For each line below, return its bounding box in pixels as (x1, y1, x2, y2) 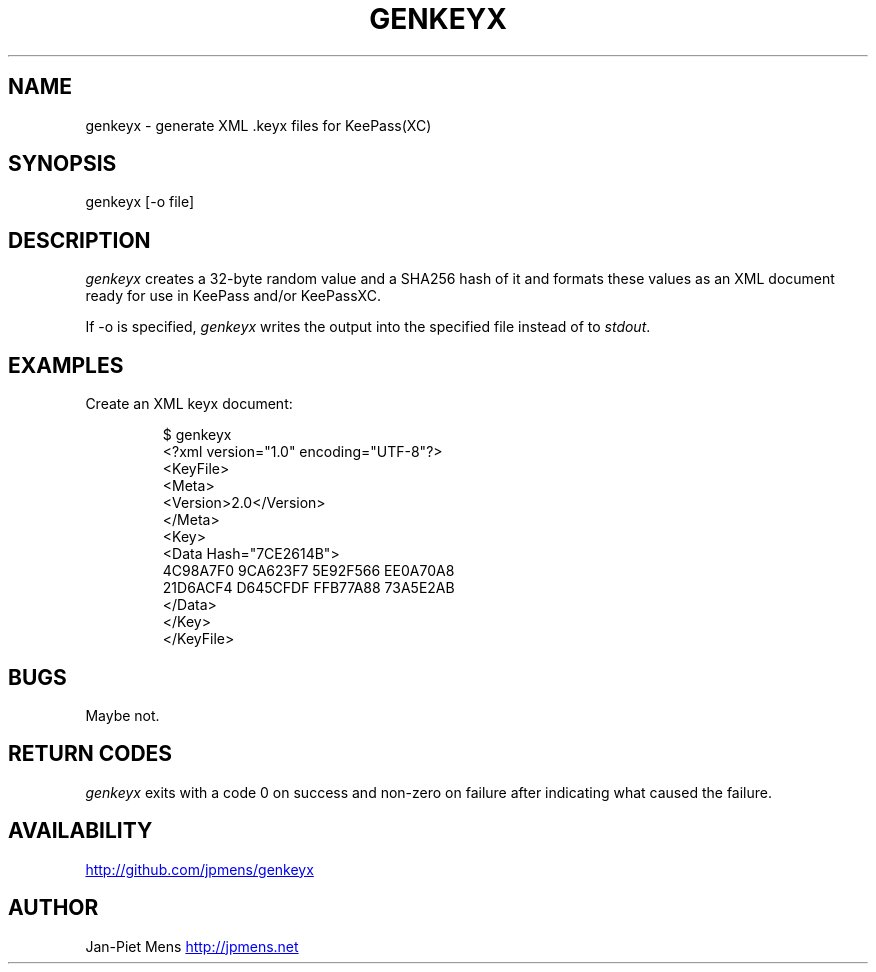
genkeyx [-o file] (85, 193, 195, 211)
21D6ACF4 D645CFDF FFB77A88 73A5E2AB (162, 579, 455, 597)
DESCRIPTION (8, 227, 151, 253)
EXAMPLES (8, 352, 124, 378)
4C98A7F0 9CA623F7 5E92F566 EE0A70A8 (162, 562, 455, 580)
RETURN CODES (8, 741, 173, 767)
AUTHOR (8, 895, 99, 921)
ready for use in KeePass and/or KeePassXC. (85, 287, 381, 305)
